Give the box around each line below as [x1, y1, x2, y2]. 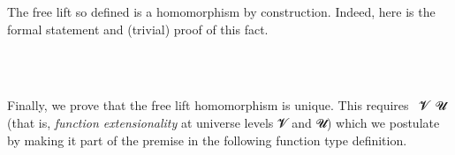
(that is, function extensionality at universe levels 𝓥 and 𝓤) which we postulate [7, 113, 440, 131]
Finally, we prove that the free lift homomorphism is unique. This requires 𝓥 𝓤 [7, 96, 447, 114]
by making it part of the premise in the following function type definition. [7, 130, 407, 149]
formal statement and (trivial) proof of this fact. [7, 19, 269, 38]
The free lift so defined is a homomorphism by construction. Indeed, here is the [7, 3, 436, 20]
